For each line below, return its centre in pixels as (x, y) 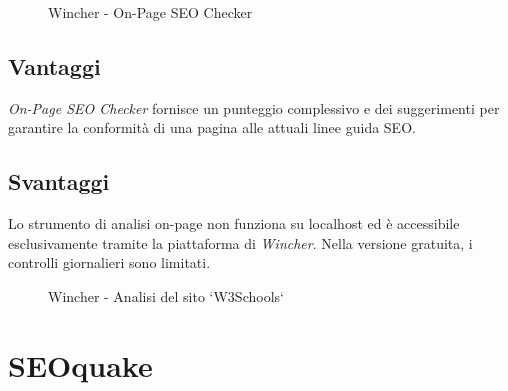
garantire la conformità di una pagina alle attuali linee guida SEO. (212, 127)
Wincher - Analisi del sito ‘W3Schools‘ (166, 295)
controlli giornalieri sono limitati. (109, 262)
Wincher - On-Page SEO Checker (150, 12)
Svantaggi (59, 181)
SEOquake (80, 364)
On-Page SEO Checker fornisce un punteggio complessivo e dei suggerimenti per (254, 107)
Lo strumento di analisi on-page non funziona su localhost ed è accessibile (234, 223)
